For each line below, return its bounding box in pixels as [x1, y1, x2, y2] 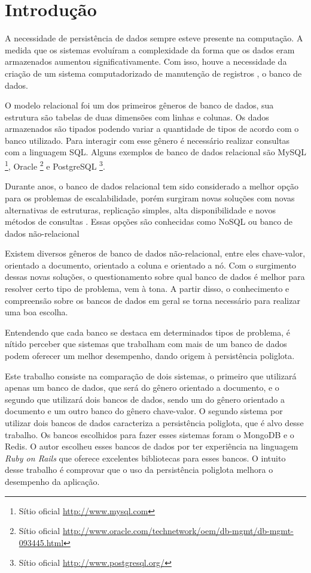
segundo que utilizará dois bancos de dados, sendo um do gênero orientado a [5, 393, 285, 405]
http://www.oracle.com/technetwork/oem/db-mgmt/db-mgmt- [62, 524, 294, 537]
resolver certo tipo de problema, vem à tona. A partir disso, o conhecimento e [5, 282, 289, 295]
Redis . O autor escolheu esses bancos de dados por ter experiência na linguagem [5, 440, 298, 453]
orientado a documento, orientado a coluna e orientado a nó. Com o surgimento [5, 258, 297, 271]
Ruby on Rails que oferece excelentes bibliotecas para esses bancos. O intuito [5, 451, 286, 464]
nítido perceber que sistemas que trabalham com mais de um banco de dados [5, 337, 287, 350]
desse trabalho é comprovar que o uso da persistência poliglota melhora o [5, 463, 273, 476]
